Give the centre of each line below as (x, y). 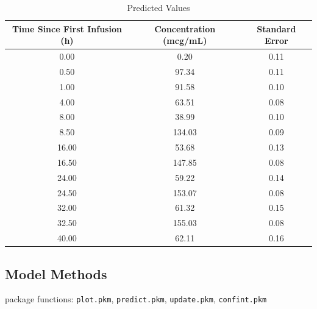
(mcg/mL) (185, 41)
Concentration (185, 28)
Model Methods (56, 273)
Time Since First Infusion (67, 28)
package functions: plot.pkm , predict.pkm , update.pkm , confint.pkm (136, 299)
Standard (276, 28)
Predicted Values (158, 7)
